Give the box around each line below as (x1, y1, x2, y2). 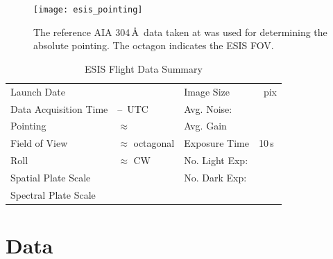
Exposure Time (184, 136, 249, 150)
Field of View (10, 136, 68, 150)
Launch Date (10, 84, 65, 98)
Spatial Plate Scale (10, 170, 91, 184)
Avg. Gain (184, 118, 227, 133)
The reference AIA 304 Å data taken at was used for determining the (33, 24, 327, 39)
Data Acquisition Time (10, 101, 108, 116)
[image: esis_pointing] (33, 5, 143, 15)
